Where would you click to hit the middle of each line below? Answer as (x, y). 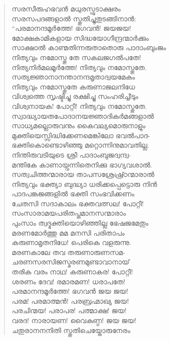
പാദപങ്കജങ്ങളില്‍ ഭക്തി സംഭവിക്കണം (73, 194)
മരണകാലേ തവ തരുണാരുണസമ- (68, 252)
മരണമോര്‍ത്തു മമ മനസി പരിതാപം (68, 232)
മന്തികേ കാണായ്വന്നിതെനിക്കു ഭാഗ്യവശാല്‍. (82, 164)
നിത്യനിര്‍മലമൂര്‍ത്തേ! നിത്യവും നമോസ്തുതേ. (79, 67)
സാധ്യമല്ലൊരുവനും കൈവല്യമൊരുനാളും (79, 126)
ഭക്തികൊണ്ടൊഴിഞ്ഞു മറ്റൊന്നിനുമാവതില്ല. (80, 145)
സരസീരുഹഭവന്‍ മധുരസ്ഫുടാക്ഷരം (66, 8)
